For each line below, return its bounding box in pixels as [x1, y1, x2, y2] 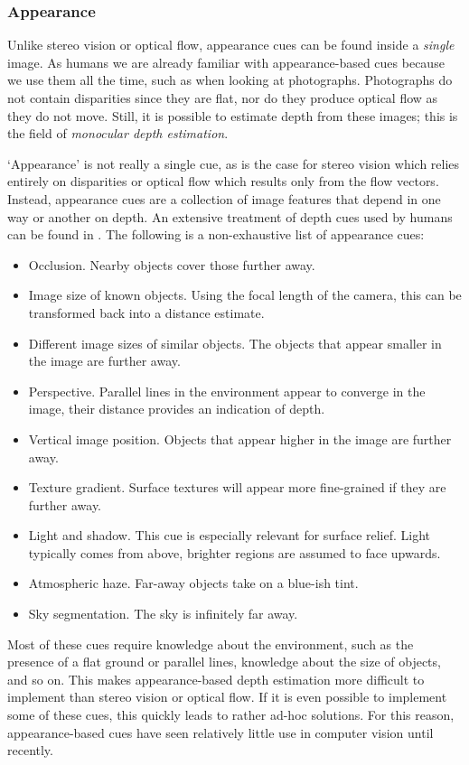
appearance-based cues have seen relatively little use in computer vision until [7, 723, 434, 742]
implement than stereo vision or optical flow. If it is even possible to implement [7, 687, 447, 706]
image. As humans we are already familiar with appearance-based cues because [7, 52, 445, 71]
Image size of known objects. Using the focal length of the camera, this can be [28, 285, 462, 304]
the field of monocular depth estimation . [7, 124, 229, 143]
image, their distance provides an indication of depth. [28, 399, 325, 418]
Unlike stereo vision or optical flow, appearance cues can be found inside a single [7, 35, 455, 54]
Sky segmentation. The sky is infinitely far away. [28, 604, 298, 623]
